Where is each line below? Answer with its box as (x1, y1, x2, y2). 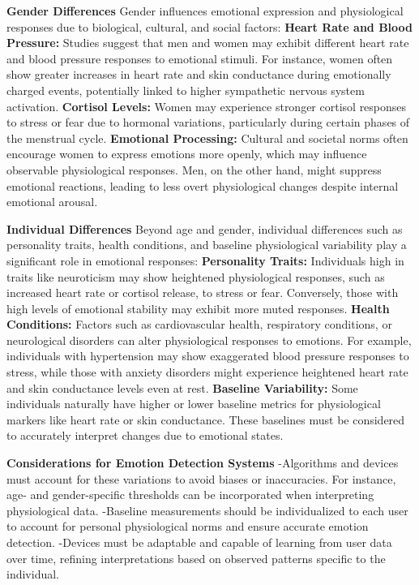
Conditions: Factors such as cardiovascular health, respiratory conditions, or (6, 316, 392, 333)
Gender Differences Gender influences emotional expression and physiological (6, 2, 404, 19)
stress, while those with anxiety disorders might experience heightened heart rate (6, 363, 408, 381)
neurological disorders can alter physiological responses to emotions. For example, (6, 331, 412, 348)
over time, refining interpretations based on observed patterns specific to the (6, 549, 386, 566)
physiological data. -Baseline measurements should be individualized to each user (6, 501, 408, 518)
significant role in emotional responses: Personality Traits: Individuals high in (6, 252, 404, 269)
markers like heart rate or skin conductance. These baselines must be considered (6, 411, 405, 428)
